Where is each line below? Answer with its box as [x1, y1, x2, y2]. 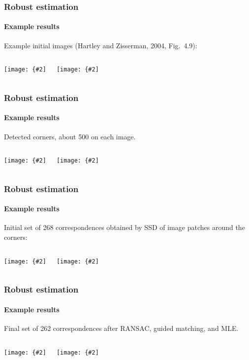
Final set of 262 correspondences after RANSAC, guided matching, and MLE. [4, 323, 239, 333]
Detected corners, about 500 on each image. [4, 131, 136, 141]
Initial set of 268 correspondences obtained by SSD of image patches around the [4, 222, 245, 232]
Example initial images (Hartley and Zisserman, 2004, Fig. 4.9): [4, 40, 197, 50]
